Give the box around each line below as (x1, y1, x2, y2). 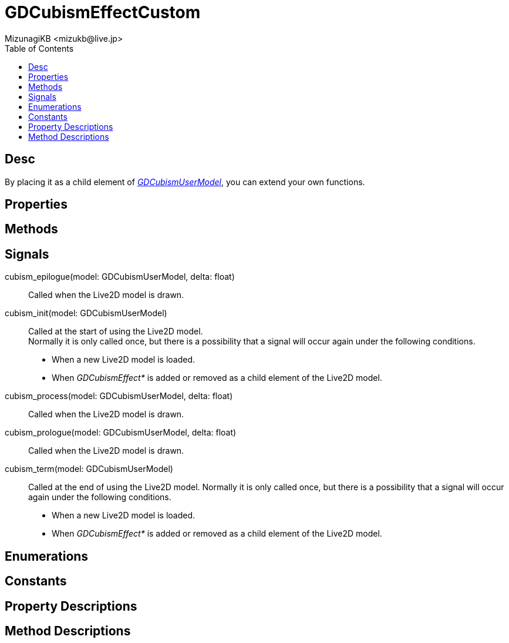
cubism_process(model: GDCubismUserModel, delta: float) (5, 391, 233, 401)
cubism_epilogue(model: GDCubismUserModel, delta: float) (5, 272, 235, 282)
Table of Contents (5, 43, 74, 53)
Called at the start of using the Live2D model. (28, 326, 203, 337)
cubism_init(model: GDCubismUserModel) (5, 308, 167, 319)
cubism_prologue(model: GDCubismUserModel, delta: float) (5, 427, 237, 438)
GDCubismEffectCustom (5, 2, 201, 22)
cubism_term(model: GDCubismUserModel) (5, 464, 173, 474)
